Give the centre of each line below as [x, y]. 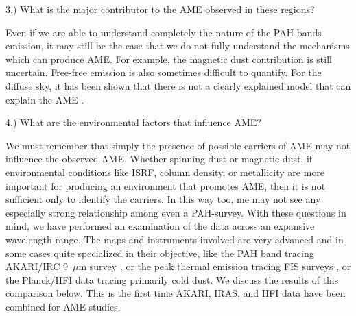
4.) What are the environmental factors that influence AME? [133, 122]
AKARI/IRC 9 [37, 266]
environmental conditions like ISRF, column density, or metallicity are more [165, 172]
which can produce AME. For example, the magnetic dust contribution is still [169, 59]
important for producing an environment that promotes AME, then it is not [166, 185]
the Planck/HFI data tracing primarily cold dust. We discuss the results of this [172, 279]
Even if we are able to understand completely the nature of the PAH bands [164, 32]
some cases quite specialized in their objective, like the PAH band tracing [160, 253]
